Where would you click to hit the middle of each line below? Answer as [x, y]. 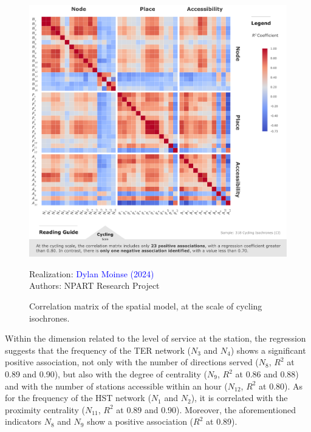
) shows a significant [268, 350]
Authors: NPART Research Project [94, 285]
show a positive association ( [140, 421]
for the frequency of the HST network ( [78, 398]
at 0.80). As [281, 386]
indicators [23, 421]
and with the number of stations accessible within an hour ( [116, 386]
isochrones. [50, 318]
